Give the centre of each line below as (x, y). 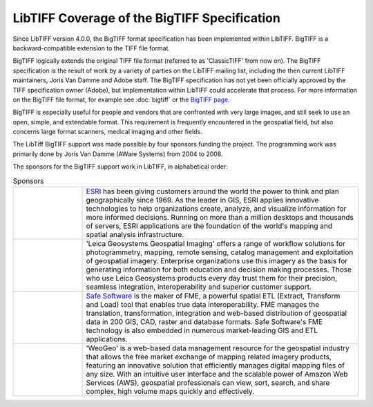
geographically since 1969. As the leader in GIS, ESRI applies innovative (202, 200)
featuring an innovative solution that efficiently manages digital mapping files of (216, 365)
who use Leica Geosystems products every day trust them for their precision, (212, 278)
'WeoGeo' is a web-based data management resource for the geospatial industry (218, 348)
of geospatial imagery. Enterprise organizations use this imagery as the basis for (217, 261)
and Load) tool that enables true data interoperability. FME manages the (203, 304)
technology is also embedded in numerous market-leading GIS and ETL (202, 330)
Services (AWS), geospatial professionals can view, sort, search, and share (208, 382)
